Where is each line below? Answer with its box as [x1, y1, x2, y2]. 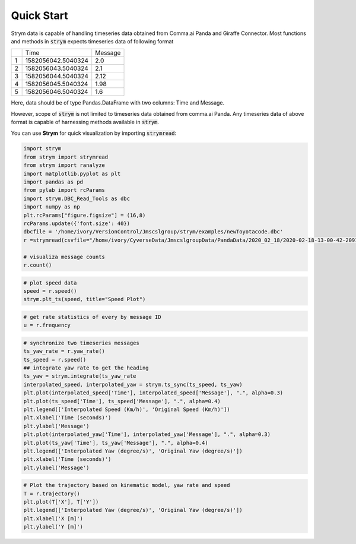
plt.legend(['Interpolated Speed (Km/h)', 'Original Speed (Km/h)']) [23, 406, 230, 413]
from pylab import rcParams [23, 187, 105, 194]
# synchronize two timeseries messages [23, 339, 139, 346]
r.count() [23, 261, 52, 268]
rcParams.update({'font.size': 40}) [23, 220, 131, 227]
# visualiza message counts [23, 253, 105, 260]
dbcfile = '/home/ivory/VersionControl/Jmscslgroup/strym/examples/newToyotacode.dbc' [23, 229, 284, 235]
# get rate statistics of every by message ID [23, 314, 161, 320]
